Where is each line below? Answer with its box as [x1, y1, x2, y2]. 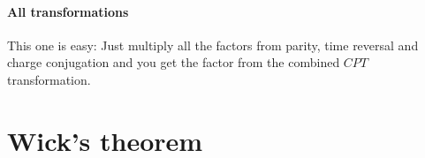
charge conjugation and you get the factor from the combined [7, 53, 340, 71]
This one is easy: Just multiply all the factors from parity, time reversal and [7, 35, 419, 54]
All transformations [7, 2, 129, 20]
